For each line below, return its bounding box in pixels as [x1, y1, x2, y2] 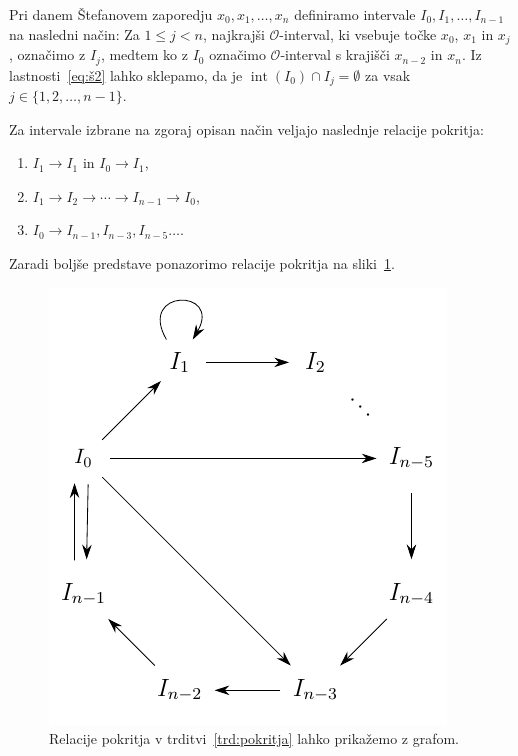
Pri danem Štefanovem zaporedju [9, 4, 213, 24]
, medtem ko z [100, 44, 188, 65]
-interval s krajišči [280, 44, 390, 65]
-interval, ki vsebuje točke [279, 23, 437, 44]
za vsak [365, 64, 411, 85]
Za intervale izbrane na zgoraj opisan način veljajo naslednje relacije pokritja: [9, 118, 484, 139]
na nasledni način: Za [9, 23, 140, 44]
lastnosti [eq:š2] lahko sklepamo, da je [9, 64, 243, 85]
